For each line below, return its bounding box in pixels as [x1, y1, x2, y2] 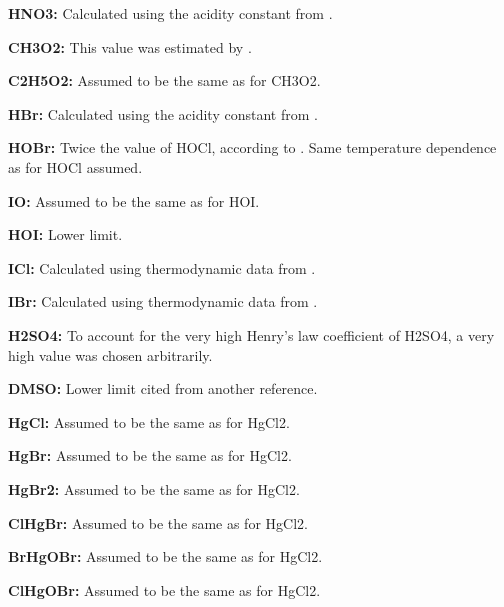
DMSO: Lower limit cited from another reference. [8, 378, 318, 399]
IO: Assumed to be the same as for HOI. [8, 190, 260, 211]
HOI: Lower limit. [8, 224, 123, 245]
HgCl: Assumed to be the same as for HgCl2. [8, 411, 290, 432]
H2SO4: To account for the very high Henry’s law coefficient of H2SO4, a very [8, 324, 495, 345]
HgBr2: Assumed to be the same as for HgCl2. [8, 478, 300, 499]
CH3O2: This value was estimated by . [8, 36, 252, 57]
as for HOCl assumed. [8, 156, 143, 177]
